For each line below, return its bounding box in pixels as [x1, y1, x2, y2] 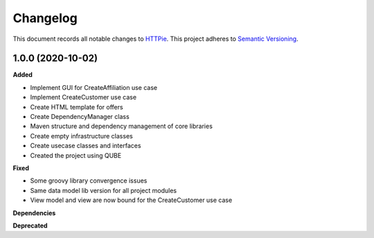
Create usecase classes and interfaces [30, 142, 141, 150]
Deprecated [12, 221, 48, 230]
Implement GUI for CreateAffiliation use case [30, 83, 158, 91]
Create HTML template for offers [30, 102, 124, 111]
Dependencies [12, 208, 56, 217]
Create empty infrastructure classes [30, 131, 133, 140]
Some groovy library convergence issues [30, 176, 148, 185]
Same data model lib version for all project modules [30, 186, 177, 194]
